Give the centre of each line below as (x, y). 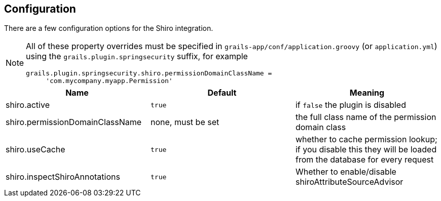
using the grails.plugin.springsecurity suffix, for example (137, 56)
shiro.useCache (35, 150)
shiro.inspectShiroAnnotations (63, 177)
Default (222, 93)
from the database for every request (364, 160)
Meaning (367, 93)
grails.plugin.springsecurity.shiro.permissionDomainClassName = (149, 73)
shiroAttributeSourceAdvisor (349, 182)
